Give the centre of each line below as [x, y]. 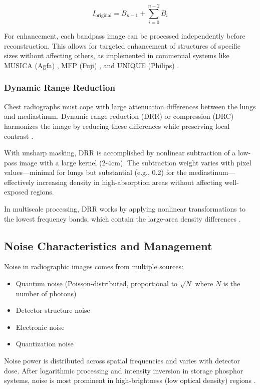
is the [232, 283]
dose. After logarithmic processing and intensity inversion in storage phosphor [124, 370]
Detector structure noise [53, 310]
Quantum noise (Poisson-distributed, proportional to [97, 283]
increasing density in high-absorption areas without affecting [129, 182]
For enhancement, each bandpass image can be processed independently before [125, 36]
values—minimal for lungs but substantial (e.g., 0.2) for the [95, 172]
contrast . [19, 136]
